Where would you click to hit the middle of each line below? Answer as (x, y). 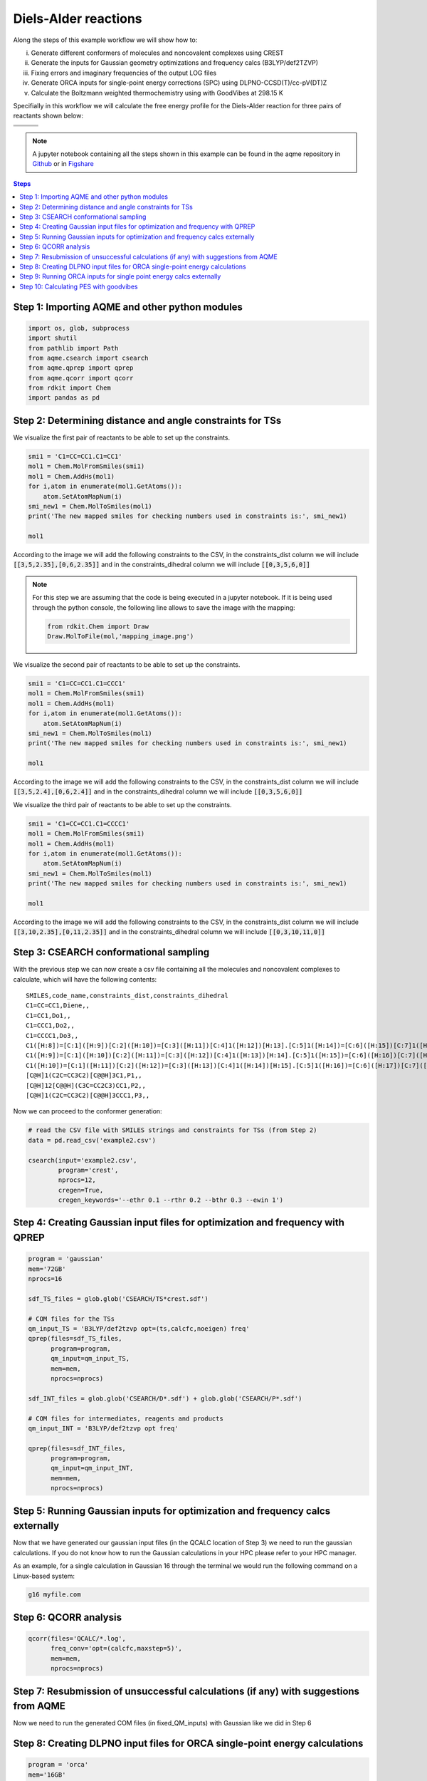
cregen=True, (81, 1190)
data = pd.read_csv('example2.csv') (92, 1140)
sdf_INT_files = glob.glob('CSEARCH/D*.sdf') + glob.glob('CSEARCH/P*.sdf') (165, 1398)
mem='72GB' (47, 1269)
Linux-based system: (44, 1576)
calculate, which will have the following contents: (85, 979)
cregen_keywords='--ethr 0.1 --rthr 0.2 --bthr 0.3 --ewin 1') (171, 1200)
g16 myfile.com (54, 1595)
